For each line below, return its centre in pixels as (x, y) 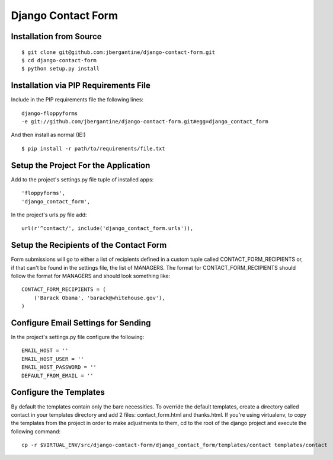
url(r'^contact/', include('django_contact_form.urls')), (108, 229)
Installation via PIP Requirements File (81, 86)
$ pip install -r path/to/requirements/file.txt (93, 148)
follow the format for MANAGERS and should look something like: (91, 276)
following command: (36, 431)
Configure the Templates (58, 392)
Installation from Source (56, 36)
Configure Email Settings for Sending (81, 323)
